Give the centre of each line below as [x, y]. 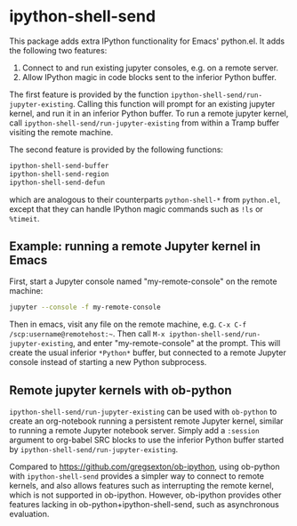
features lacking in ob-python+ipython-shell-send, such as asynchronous [144, 505]
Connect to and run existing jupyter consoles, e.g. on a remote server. [150, 68]
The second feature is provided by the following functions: [116, 150]
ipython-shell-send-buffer [59, 166]
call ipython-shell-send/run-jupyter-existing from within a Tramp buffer [144, 123]
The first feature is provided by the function [89, 94]
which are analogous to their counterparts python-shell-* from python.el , [145, 199]
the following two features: [58, 50]
